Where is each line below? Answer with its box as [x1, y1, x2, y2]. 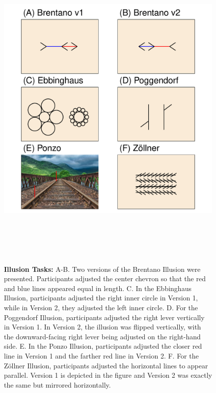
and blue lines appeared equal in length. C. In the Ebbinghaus [4, 283, 191, 293]
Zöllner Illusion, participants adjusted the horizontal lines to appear [4, 360, 208, 370]
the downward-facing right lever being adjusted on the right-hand [4, 331, 201, 341]
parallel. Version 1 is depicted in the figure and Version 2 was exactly [4, 370, 212, 380]
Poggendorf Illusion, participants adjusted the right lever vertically [4, 312, 205, 322]
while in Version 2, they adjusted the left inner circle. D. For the [4, 302, 198, 312]
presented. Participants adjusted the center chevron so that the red [4, 273, 206, 284]
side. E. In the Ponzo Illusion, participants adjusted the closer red [4, 341, 202, 351]
